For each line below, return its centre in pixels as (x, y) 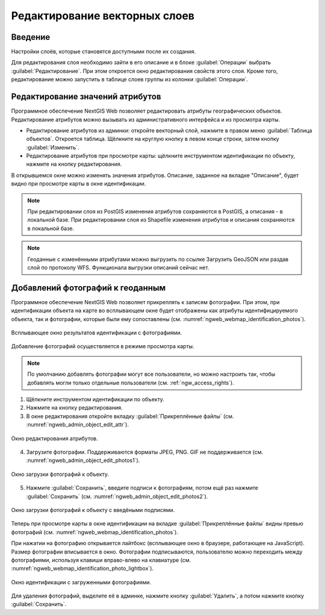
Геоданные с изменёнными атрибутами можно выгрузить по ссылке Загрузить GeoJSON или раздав (158, 259)
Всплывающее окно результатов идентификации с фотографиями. (97, 333)
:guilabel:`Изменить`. (53, 147)
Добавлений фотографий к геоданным (88, 288)
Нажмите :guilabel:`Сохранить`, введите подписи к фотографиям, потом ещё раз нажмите (142, 488)
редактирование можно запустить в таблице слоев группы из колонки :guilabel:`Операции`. (130, 80)
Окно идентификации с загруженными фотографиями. (81, 582)
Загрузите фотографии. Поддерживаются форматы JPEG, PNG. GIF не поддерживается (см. (145, 452)
